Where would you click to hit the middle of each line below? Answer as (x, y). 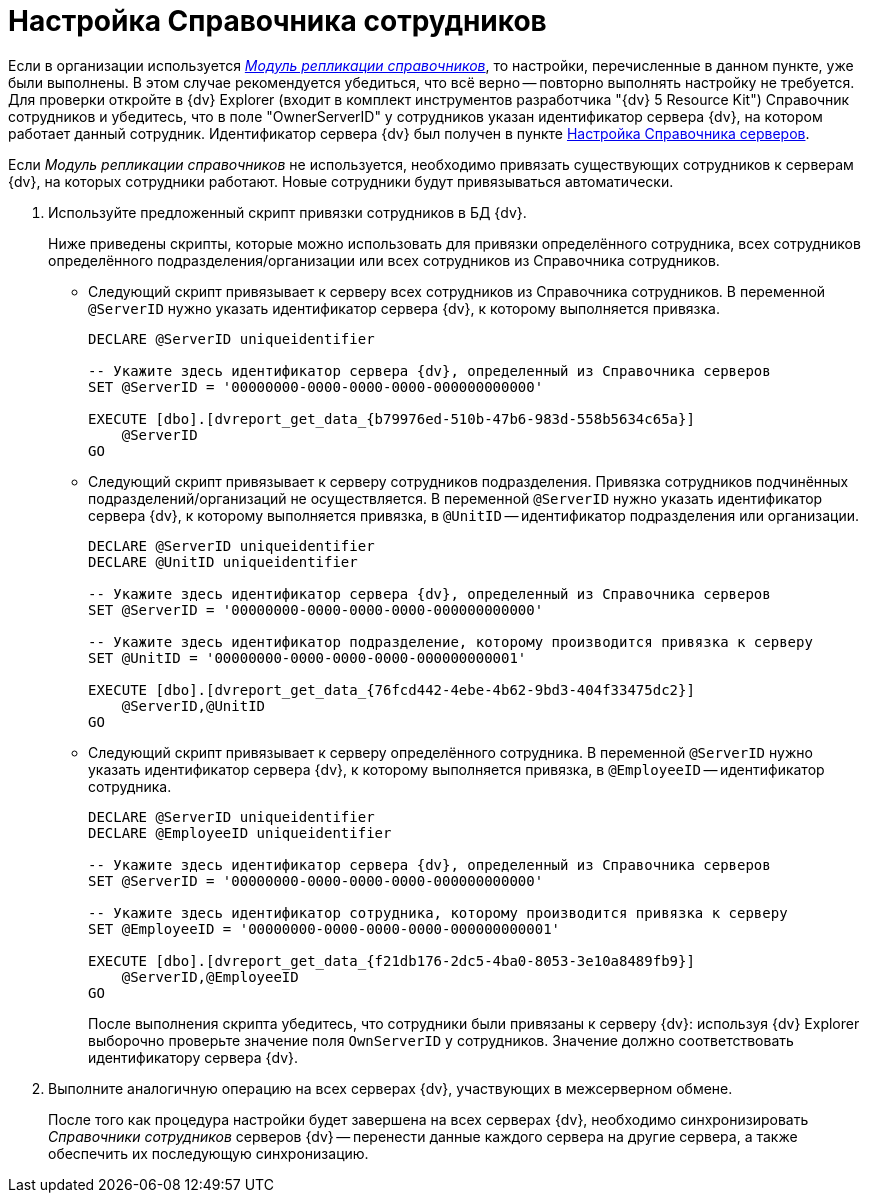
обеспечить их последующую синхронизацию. (208, 1153)
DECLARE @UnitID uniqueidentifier (223, 561)
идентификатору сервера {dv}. (193, 1057)
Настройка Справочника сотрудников (277, 21)
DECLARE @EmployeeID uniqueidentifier (240, 832)
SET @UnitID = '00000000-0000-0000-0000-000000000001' (307, 657)
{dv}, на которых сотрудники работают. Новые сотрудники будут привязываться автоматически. (341, 181)
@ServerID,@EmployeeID (210, 976)
